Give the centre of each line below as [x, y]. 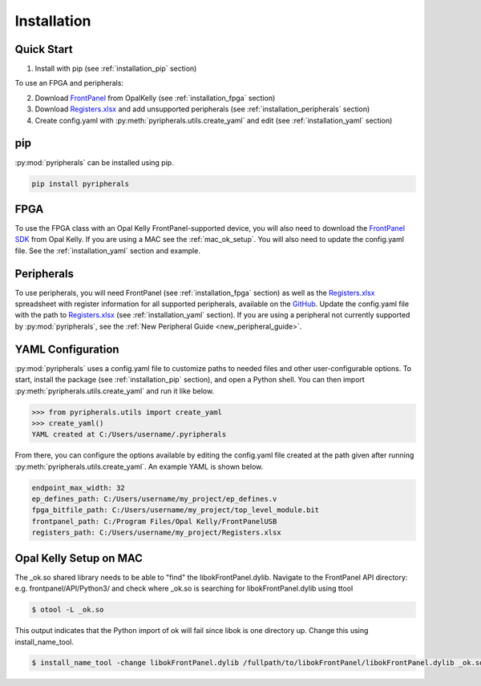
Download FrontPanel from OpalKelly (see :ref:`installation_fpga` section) [155, 98]
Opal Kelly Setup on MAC [79, 558]
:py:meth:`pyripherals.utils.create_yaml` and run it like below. [115, 391]
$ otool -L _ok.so [68, 610]
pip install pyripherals [81, 184]
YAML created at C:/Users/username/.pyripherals [129, 434]
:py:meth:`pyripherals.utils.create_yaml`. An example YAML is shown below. [139, 466]
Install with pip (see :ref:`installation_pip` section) [116, 69]
